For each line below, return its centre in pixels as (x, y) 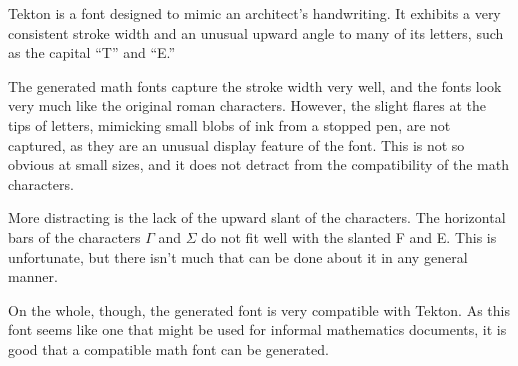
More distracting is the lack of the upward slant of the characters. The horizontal (257, 217)
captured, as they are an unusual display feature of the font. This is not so (236, 144)
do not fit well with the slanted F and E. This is (349, 236)
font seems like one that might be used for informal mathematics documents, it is (257, 329)
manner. (33, 276)
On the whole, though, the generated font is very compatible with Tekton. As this (259, 309)
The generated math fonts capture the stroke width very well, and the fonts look (255, 85)
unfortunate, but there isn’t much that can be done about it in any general (238, 256)
